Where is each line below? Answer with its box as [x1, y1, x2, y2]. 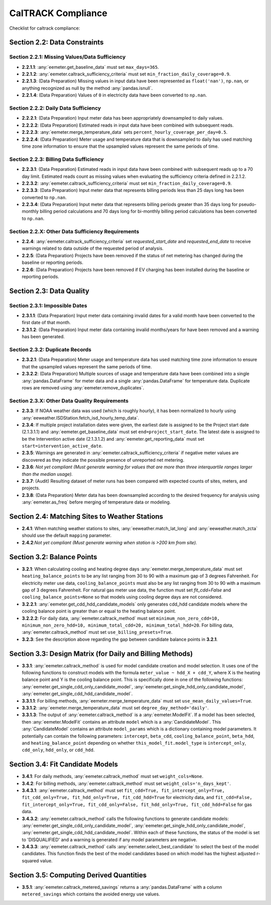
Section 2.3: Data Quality [9, 286, 90, 295]
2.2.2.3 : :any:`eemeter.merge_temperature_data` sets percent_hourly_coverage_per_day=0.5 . [22, 129, 228, 135]
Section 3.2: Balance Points [9, 553, 97, 561]
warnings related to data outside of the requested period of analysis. [22, 245, 164, 251]
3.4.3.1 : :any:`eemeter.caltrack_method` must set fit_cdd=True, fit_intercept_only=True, [22, 787, 225, 793]
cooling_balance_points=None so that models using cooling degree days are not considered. [22, 594, 223, 600]
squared [22, 857, 39, 864]
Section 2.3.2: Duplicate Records [9, 346, 91, 353]
